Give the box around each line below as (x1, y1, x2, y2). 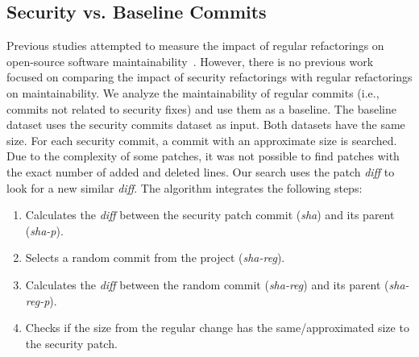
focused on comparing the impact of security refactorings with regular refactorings (6, 68, 413, 85)
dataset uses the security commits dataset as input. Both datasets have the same (6, 116, 405, 133)
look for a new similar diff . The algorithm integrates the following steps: (6, 179, 363, 196)
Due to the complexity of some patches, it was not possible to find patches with (6, 147, 400, 164)
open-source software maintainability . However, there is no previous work (6, 52, 374, 69)
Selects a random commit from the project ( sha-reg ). (25, 249, 285, 266)
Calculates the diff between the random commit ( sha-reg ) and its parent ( (25, 276, 389, 293)
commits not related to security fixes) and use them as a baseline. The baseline (6, 100, 396, 117)
